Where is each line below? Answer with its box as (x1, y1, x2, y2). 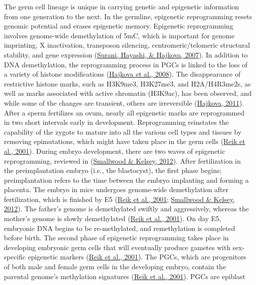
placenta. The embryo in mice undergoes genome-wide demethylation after (4, 184, 228, 195)
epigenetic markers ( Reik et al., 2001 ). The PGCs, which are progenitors (28, 252, 247, 262)
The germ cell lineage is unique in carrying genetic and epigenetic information (4, 1, 239, 11)
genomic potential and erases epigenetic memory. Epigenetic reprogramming (4, 21, 233, 31)
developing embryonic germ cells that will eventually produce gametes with (4, 242, 230, 252)
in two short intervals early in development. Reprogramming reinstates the (4, 117, 229, 127)
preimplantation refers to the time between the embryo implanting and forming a (4, 174, 249, 185)
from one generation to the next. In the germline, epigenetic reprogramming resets (4, 11, 253, 21)
